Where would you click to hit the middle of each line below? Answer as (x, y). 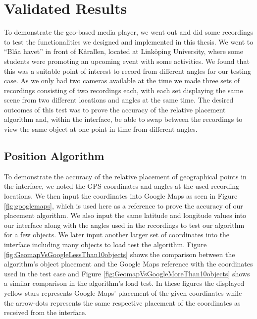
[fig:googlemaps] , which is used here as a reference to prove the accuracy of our (124, 205)
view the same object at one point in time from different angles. (101, 129)
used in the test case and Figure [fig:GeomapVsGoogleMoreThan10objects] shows (127, 273)
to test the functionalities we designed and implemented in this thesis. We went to (129, 41)
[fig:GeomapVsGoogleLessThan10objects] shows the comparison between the (120, 254)
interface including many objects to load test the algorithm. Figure (105, 244)
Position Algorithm (54, 156)
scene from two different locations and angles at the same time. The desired (119, 100)
